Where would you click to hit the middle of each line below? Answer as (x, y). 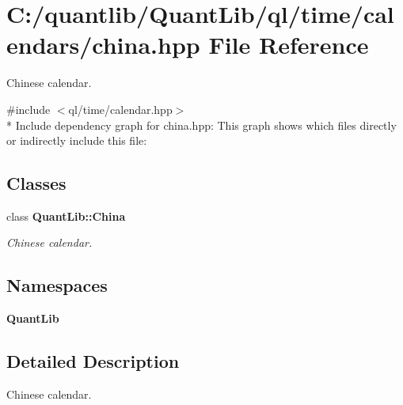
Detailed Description (93, 361)
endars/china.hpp (103, 45)
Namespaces (57, 285)
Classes (36, 183)
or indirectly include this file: (77, 140)
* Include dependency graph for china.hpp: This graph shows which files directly (201, 125)
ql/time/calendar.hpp (120, 109)
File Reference (289, 45)
